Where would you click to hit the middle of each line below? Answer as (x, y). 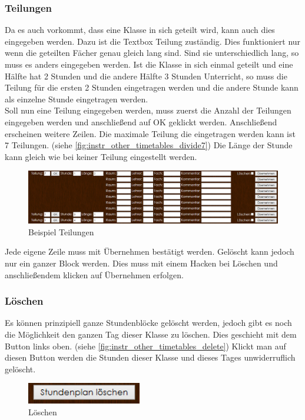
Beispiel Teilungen (61, 231)
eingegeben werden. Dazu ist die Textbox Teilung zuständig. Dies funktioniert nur (153, 41)
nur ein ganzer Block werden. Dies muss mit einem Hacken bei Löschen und (141, 263)
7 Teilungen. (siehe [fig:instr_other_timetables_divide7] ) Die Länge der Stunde (149, 145)
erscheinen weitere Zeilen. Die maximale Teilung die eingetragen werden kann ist (150, 133)
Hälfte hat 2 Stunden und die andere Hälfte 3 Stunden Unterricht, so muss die (146, 76)
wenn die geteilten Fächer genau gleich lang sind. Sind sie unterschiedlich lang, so (152, 53)
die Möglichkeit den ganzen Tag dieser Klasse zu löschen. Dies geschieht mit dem (151, 334)
